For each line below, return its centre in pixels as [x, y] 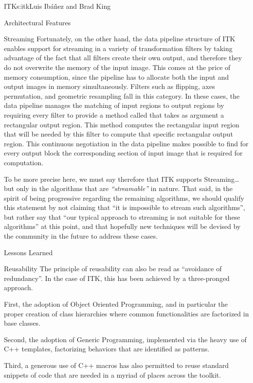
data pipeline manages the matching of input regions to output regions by [114, 105]
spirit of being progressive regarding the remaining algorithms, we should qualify [124, 198]
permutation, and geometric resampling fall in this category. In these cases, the [122, 96]
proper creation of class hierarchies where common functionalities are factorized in [126, 313]
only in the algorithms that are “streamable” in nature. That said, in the [124, 188]
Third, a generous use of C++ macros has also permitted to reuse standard [116, 365]
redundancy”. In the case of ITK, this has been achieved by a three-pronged [117, 278]
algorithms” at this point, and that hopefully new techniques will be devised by [122, 226]
